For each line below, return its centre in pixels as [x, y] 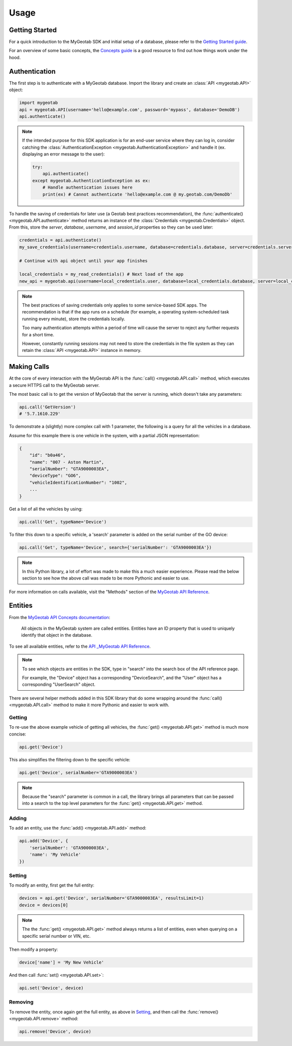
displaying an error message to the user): [64, 154]
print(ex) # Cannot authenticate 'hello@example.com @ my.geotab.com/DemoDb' [138, 194]
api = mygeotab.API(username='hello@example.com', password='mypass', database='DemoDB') [130, 109]
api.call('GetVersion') [48, 407]
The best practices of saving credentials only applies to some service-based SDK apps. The [114, 305]
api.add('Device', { [44, 841]
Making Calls [29, 367]
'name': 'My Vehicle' [55, 855]
